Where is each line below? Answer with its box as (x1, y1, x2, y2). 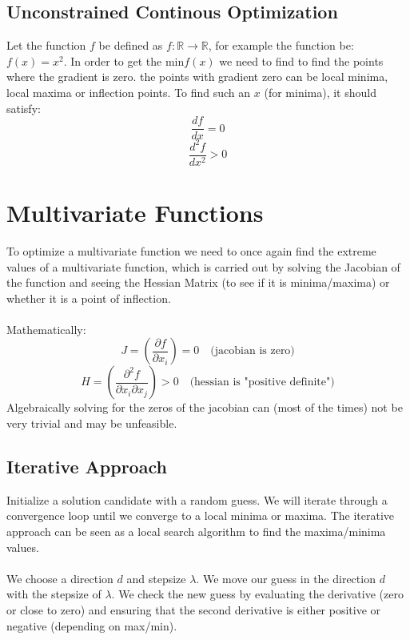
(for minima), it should (264, 83, 376, 100)
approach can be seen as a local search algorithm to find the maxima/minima (6, 523, 386, 540)
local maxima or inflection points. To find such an (6, 83, 251, 100)
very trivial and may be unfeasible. (6, 415, 177, 432)
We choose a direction (6, 570, 113, 586)
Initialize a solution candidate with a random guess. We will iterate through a (6, 491, 388, 508)
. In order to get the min (63, 52, 185, 69)
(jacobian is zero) (210, 345, 295, 357)
